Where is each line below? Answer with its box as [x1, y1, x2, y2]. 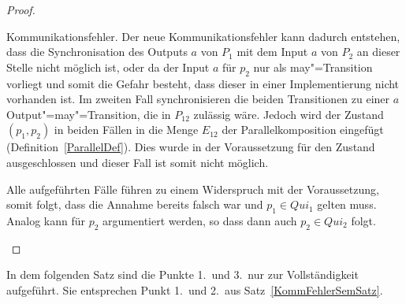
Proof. [6, 2, 35, 17]
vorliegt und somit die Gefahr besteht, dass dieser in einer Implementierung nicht [6, 75, 400, 91]
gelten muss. [317, 196, 377, 213]
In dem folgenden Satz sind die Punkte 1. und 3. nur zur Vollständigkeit [6, 266, 359, 283]
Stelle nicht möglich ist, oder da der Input [6, 58, 210, 75]
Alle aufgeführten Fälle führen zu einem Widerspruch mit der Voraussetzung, [6, 180, 379, 197]
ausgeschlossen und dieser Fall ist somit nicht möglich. [6, 154, 269, 170]
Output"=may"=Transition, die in [6, 106, 171, 122]
